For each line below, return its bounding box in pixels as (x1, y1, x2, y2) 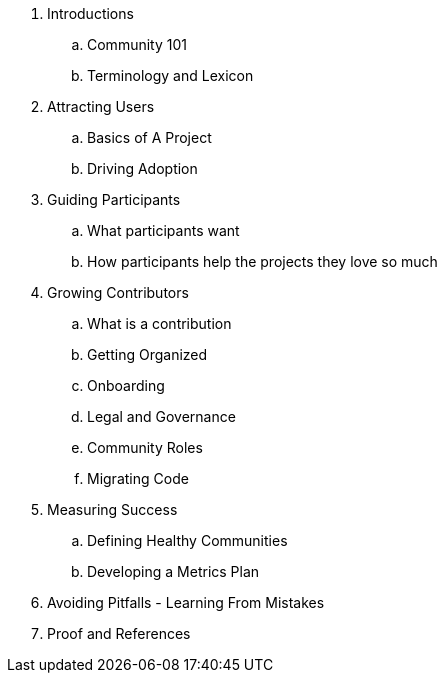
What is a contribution (87, 315, 232, 332)
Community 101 (87, 36, 187, 53)
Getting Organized (87, 346, 208, 363)
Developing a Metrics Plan (87, 563, 260, 580)
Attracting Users (47, 98, 155, 115)
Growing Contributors (47, 284, 189, 301)
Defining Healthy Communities (87, 532, 288, 549)
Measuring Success (47, 501, 178, 518)
